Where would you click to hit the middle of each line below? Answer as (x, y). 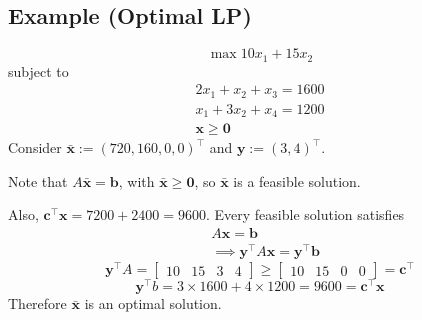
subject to (38, 70)
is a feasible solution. (297, 180)
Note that (38, 180)
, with (136, 180)
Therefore (37, 303)
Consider (35, 147)
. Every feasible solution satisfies (305, 214)
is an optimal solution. (153, 303)
